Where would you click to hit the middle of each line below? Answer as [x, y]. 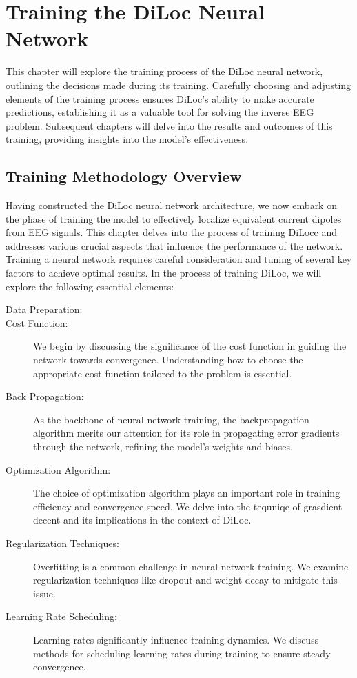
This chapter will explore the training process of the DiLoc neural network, [164, 71]
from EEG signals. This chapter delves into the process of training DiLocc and [171, 232]
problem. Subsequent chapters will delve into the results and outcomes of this [169, 125]
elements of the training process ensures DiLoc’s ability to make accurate [160, 98]
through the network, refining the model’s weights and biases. [163, 446]
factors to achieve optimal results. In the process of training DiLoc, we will [164, 273]
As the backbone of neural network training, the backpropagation [171, 419]
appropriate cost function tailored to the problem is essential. [163, 373]
